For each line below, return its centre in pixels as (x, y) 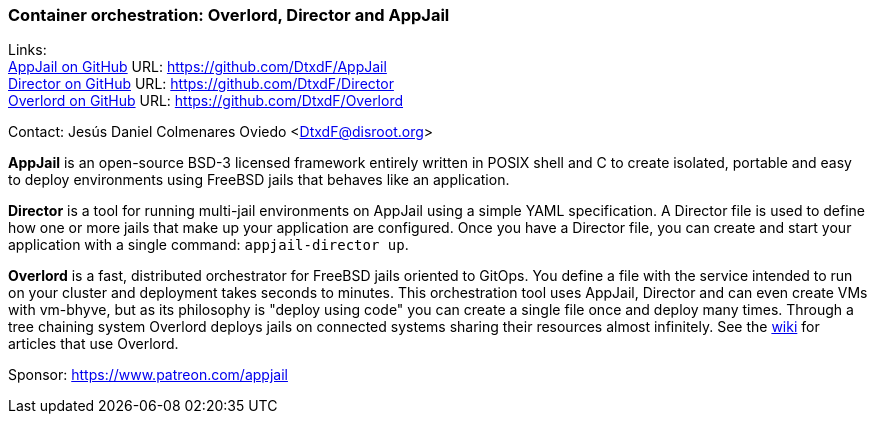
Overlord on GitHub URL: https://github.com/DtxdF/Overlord (206, 101)
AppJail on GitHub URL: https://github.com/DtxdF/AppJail (197, 67)
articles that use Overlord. (93, 344)
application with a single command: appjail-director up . (208, 245)
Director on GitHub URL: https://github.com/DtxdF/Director (201, 84)
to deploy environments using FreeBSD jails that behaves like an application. (259, 180)
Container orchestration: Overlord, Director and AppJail (229, 15)
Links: (27, 50)
